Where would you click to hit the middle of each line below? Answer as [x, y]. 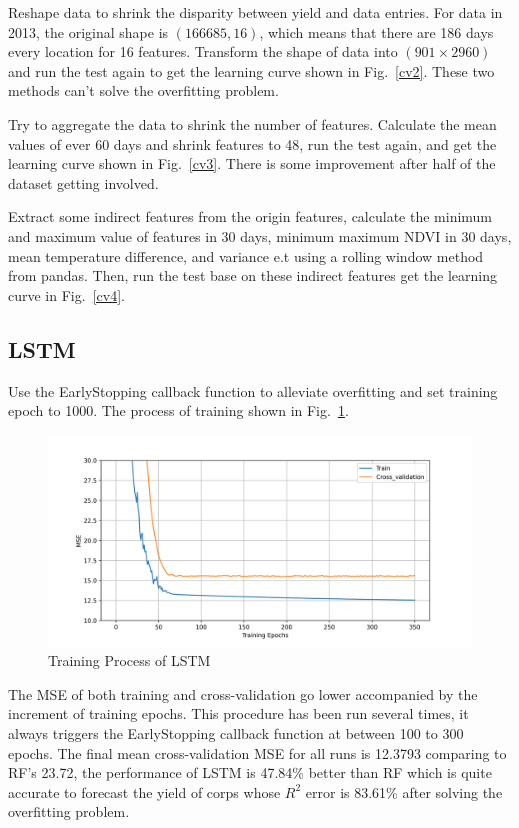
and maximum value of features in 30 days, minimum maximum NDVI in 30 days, [260, 235]
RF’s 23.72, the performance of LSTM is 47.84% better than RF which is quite [250, 772]
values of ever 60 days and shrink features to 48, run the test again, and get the [252, 143]
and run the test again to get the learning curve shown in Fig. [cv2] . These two [251, 70]
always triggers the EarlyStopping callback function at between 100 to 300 [236, 733]
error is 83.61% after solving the [404, 791]
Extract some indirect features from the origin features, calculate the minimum [250, 216]
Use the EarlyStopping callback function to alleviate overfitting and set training [253, 390]
